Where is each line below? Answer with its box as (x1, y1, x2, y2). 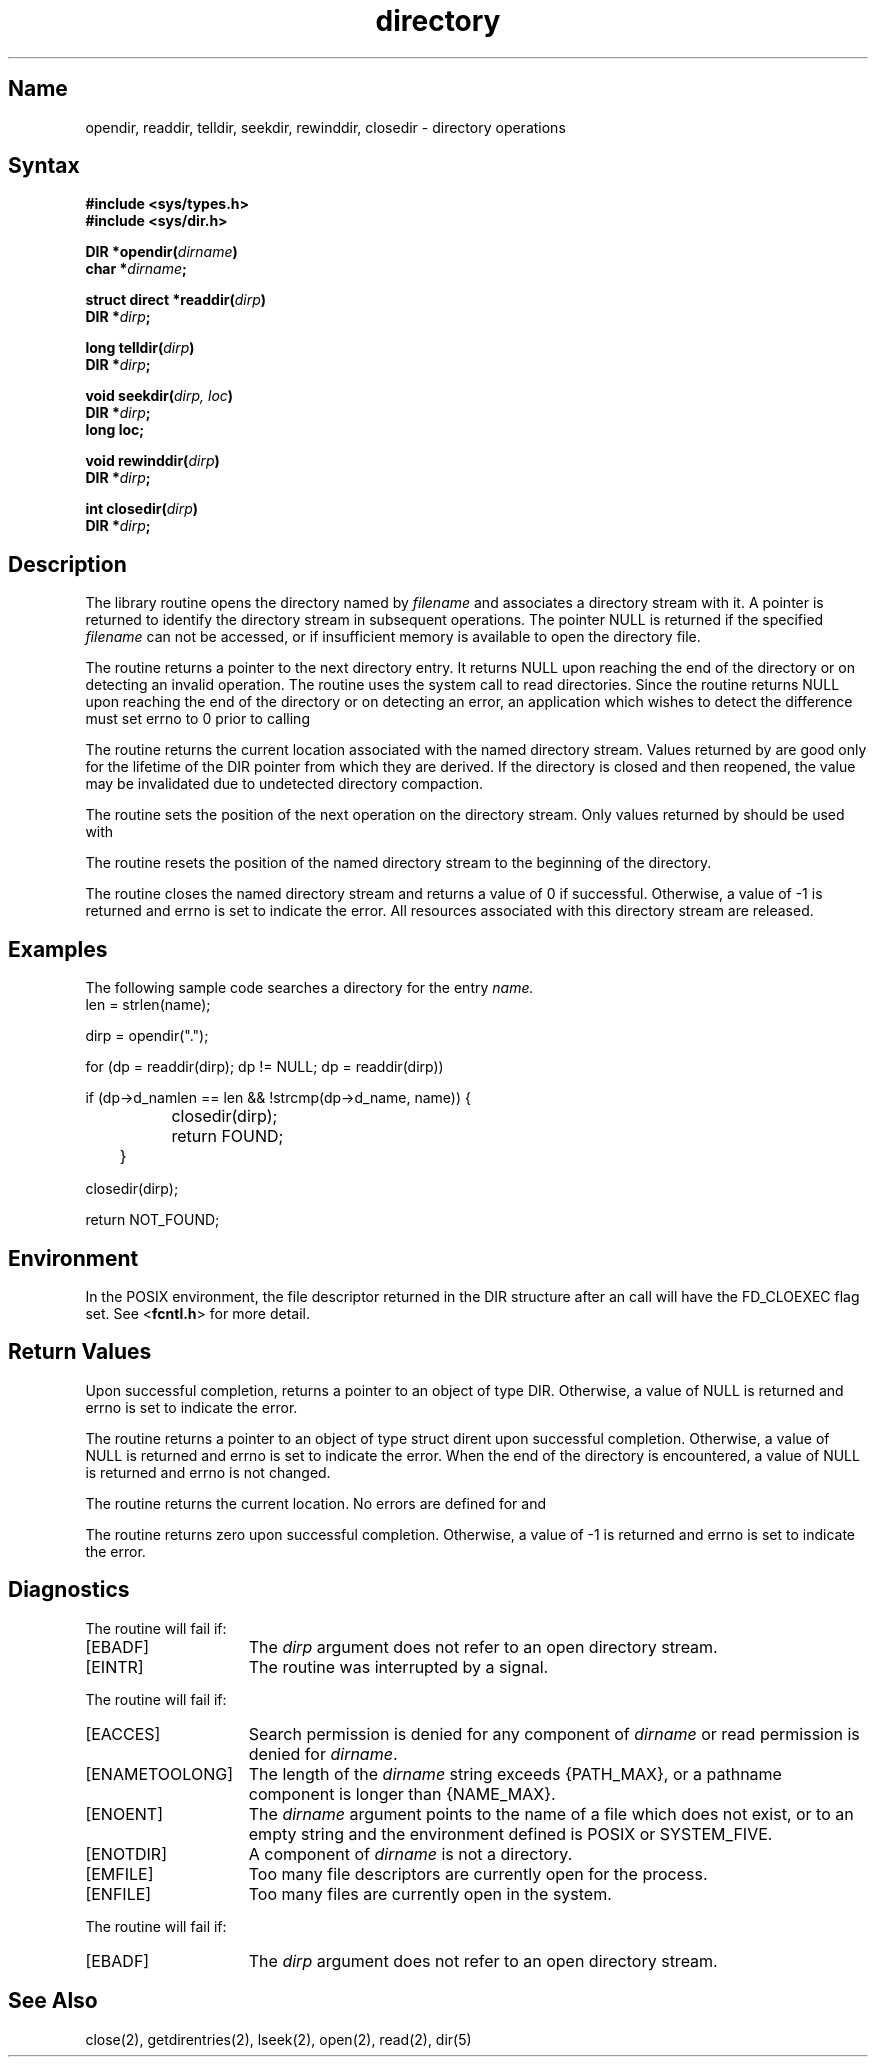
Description (8, 551, 127, 577)
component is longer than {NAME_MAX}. (248, 1783, 556, 1804)
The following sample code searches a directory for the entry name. (85, 979, 534, 997)
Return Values (8, 1339, 152, 1365)
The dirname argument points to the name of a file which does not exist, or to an (248, 1803, 854, 1824)
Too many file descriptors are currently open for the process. (248, 1863, 708, 1884)
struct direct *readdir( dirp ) (85, 291, 267, 309)
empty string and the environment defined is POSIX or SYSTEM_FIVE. (248, 1823, 773, 1844)
